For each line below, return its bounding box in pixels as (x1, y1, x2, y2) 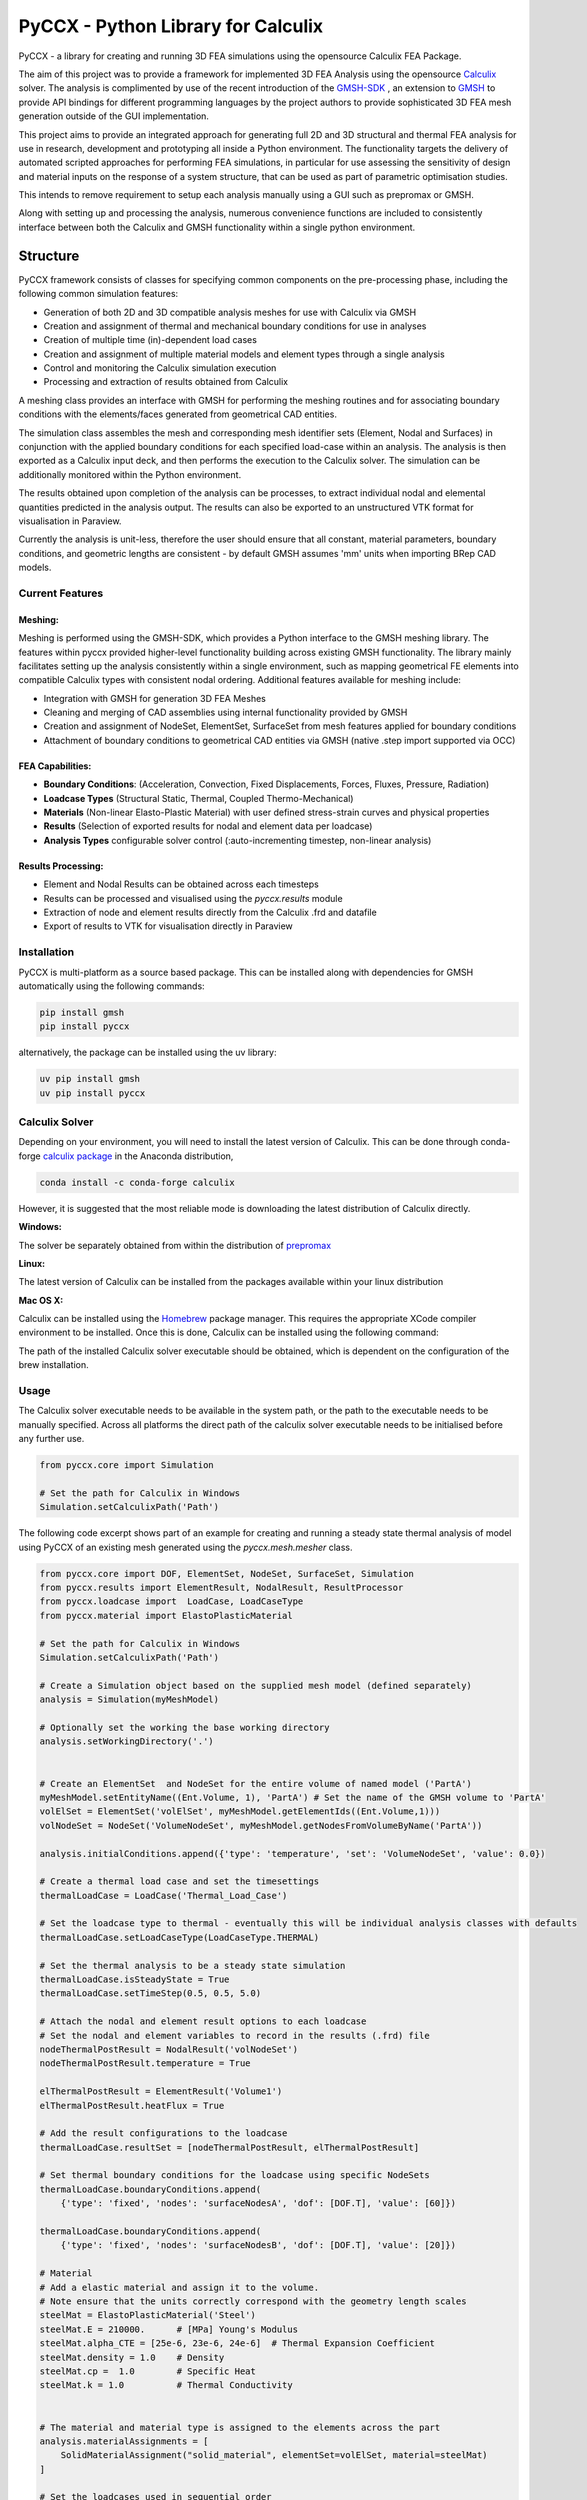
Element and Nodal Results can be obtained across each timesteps (43, 878, 319, 890)
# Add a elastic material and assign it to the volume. (39, 2281, 320, 2293)
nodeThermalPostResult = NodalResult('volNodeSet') (39, 2043, 299, 2055)
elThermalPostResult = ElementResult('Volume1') (39, 2086, 283, 2097)
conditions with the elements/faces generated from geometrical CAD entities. (18, 408, 337, 420)
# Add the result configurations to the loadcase (39, 2128, 288, 2139)
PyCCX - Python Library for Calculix (18, 15, 324, 37)
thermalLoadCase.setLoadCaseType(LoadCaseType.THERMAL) (39, 1931, 320, 1943)
